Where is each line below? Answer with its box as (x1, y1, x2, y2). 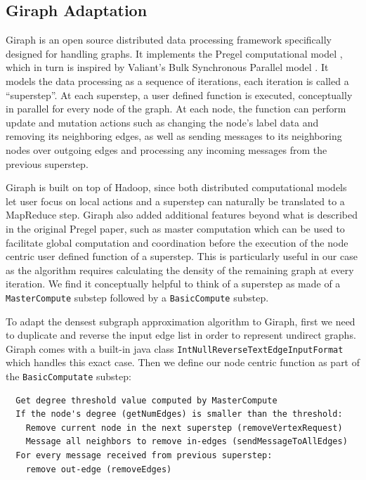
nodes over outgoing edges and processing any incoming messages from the (6, 142, 327, 157)
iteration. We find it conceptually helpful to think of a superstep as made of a (6, 276, 341, 291)
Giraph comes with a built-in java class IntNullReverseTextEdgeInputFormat (6, 341, 344, 356)
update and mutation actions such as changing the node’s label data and (6, 115, 319, 129)
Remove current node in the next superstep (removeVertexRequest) (25, 422, 343, 433)
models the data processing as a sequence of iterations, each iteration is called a (6, 73, 349, 88)
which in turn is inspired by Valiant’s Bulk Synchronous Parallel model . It (6, 60, 329, 74)
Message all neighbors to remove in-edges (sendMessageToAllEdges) (25, 436, 348, 447)
